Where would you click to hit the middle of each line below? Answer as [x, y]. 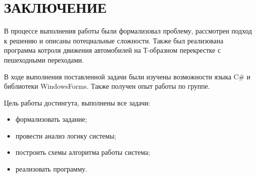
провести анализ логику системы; [66, 135]
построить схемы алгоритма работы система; [83, 152]
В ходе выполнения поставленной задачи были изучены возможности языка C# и [127, 76]
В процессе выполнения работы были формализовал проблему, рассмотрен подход [128, 31]
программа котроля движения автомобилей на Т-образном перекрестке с [112, 50]
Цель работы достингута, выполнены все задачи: [77, 102]
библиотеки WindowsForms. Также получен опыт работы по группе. [107, 86]
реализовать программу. [51, 169]
